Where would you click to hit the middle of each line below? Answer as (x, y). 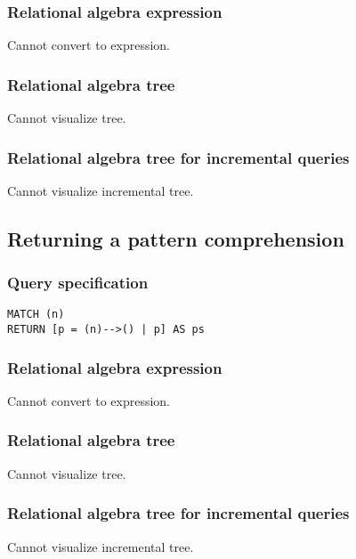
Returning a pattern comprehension (176, 238)
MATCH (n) (36, 315)
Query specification (78, 283)
